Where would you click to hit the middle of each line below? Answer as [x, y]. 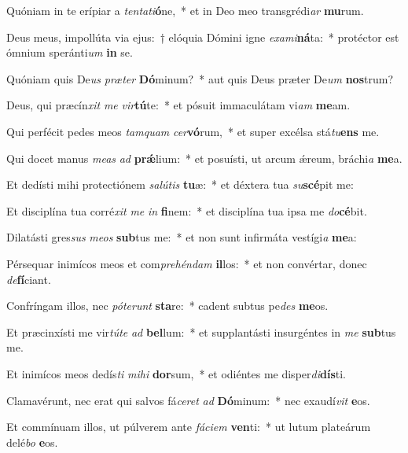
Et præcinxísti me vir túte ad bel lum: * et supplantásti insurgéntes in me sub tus [201, 331]
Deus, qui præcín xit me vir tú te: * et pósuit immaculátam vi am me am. [178, 105]
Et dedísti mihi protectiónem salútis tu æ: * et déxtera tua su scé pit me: [180, 184]
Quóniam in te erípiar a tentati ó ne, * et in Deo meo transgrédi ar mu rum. [185, 10]
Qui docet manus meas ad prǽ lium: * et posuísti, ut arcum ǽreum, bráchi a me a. [204, 158]
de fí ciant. [29, 279]
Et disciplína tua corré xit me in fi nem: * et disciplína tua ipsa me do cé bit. [187, 210]
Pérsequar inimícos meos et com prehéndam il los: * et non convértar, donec [187, 263]
